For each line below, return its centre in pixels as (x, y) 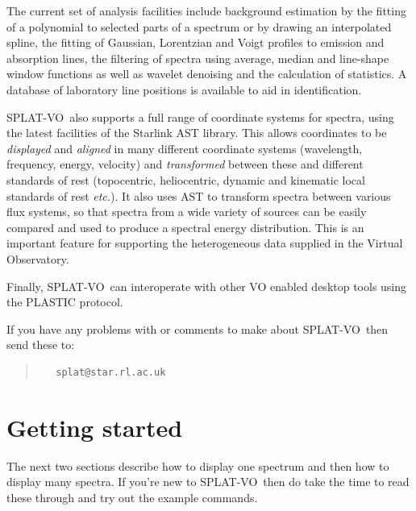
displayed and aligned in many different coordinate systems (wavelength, (185, 148)
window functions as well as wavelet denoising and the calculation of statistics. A (207, 74)
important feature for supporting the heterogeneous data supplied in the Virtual (205, 243)
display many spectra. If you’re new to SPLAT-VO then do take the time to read (208, 482)
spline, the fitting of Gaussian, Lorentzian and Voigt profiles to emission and (196, 42)
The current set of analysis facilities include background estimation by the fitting (206, 10)
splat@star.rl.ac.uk (111, 372)
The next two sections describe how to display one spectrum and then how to (198, 465)
